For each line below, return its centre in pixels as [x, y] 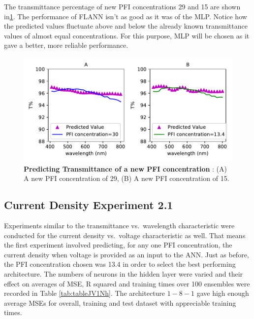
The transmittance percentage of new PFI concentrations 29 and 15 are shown [122, 6]
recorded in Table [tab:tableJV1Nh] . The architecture [85, 293]
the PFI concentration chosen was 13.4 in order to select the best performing [120, 264]
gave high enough [223, 293]
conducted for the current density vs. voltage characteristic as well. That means [125, 235]
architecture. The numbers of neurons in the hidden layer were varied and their [124, 273]
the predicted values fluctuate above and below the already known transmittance [126, 26]
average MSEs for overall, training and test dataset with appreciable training [120, 302]
